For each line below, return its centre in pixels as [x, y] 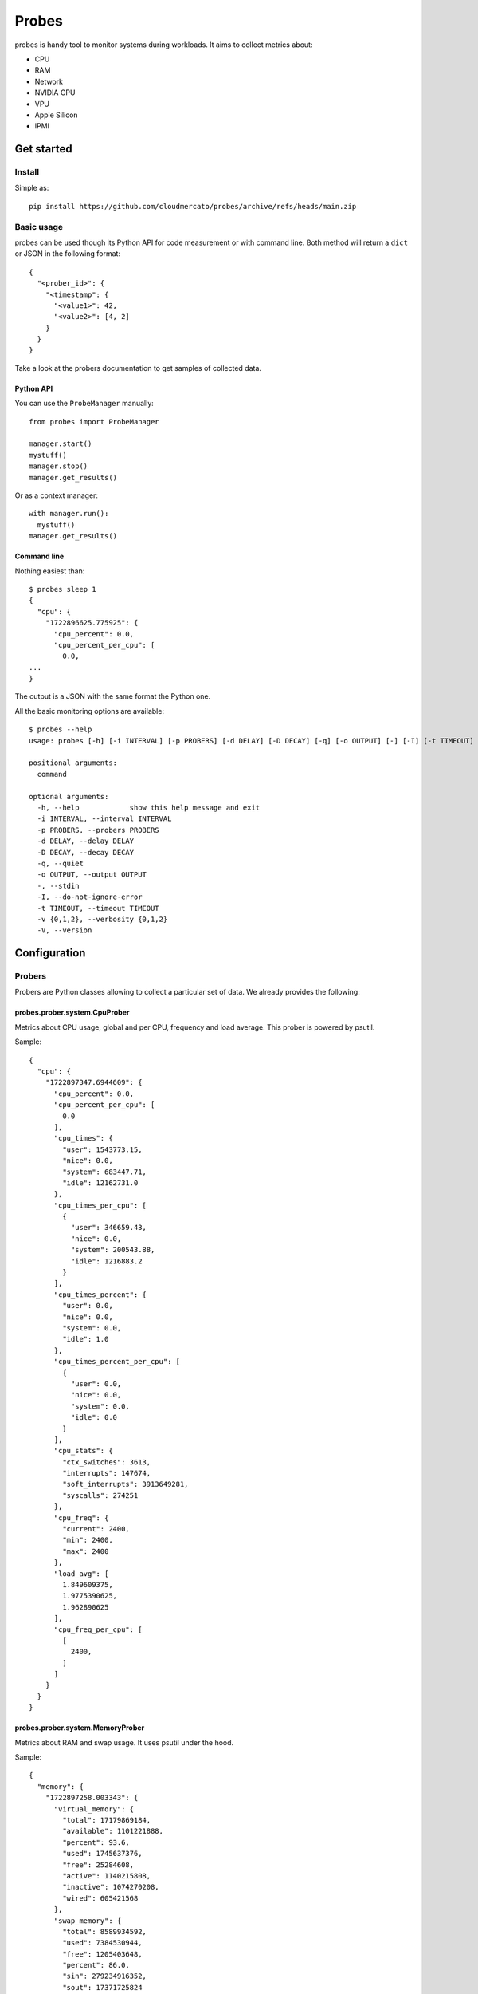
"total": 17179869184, [107, 1820]
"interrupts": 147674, [107, 1473]
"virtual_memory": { [94, 1809]
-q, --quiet [60, 863]
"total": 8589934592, [105, 1931]
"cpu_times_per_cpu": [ [100, 1205]
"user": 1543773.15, [102, 1149]
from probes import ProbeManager [94, 422]
